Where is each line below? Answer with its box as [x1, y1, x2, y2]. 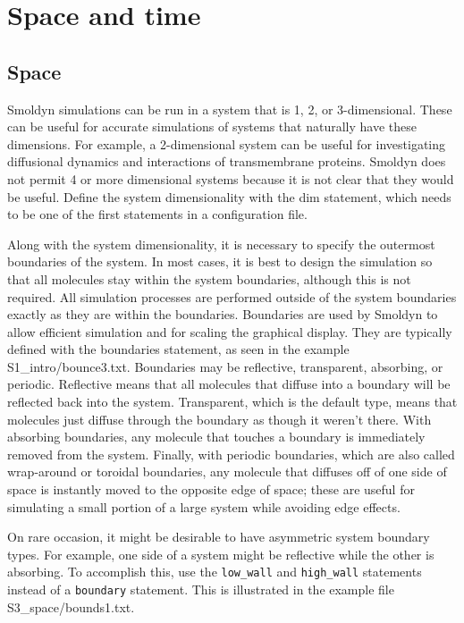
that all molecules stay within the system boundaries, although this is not [7, 269, 411, 288]
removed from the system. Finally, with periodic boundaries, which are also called [7, 444, 455, 463]
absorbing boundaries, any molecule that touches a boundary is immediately [7, 427, 426, 446]
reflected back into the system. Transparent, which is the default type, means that [7, 392, 458, 411]
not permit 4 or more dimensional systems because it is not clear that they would [7, 169, 454, 188]
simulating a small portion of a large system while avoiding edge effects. [7, 497, 401, 516]
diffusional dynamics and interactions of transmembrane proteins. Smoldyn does [7, 152, 446, 171]
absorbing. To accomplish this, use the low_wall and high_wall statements [7, 562, 422, 581]
